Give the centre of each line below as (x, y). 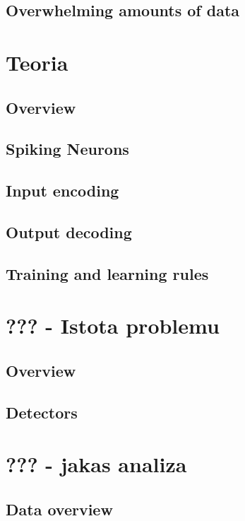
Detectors (42, 412)
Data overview (59, 509)
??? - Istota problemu (113, 326)
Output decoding (69, 232)
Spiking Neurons (67, 149)
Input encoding (62, 191)
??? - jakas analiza (96, 464)
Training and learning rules (107, 273)
